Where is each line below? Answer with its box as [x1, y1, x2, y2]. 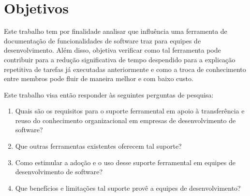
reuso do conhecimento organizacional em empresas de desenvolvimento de [15, 115, 236, 125]
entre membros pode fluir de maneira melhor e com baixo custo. [4, 73, 193, 84]
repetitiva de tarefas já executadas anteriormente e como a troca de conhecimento [4, 64, 246, 74]
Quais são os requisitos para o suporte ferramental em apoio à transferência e [15, 106, 245, 116]
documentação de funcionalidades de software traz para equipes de [4, 35, 201, 45]
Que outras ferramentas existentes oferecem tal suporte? [15, 141, 182, 151]
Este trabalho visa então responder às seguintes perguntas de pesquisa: [4, 89, 214, 99]
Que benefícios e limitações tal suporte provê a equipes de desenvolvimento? [15, 182, 241, 193]
